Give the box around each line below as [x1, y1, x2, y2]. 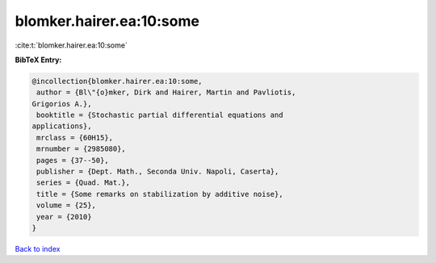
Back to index [15, 244, 61, 253]
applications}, [31, 122, 92, 131]
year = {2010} [36, 212, 92, 221]
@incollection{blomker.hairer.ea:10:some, [31, 77, 203, 86]
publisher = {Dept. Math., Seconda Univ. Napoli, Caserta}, [36, 167, 279, 177]
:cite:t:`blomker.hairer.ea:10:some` [15, 40, 128, 50]
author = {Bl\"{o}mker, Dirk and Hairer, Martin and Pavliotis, [36, 88, 296, 97]
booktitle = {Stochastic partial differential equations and [36, 111, 283, 120]
